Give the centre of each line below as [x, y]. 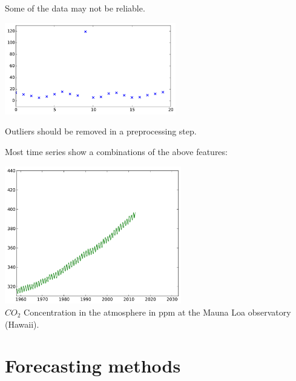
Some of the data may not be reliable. [75, 8]
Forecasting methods [93, 366]
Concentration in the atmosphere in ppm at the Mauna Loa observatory [157, 312]
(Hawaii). [22, 324]
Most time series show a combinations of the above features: [116, 151]
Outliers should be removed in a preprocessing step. [101, 131]
